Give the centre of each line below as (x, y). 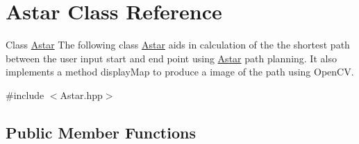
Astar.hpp (81, 94)
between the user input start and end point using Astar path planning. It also (171, 58)
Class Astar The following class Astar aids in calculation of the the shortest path (178, 45)
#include (25, 94)
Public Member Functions (101, 132)
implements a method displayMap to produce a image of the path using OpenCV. (180, 72)
